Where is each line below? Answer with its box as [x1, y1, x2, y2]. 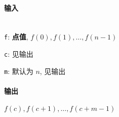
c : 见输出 [4, 49, 33, 59]
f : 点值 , [4, 31, 28, 42]
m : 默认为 [4, 65, 33, 76]
